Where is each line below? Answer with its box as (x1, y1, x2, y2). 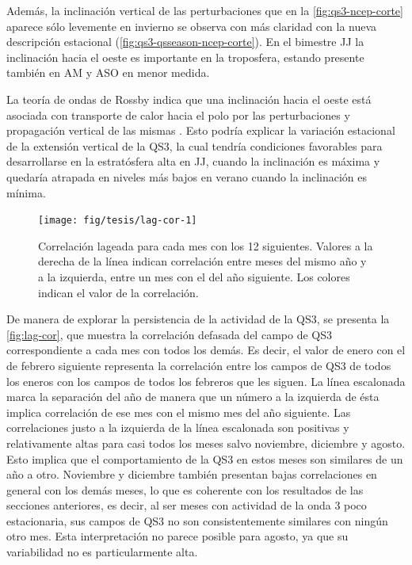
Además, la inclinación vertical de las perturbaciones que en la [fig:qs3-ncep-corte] (6, 2, 403, 18)
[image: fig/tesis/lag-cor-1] (38, 215, 197, 227)
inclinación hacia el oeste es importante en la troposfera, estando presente (6, 48, 364, 65)
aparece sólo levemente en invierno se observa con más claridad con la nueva (6, 17, 377, 34)
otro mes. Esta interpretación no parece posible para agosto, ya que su (6, 528, 349, 544)
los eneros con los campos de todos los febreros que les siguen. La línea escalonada (6, 372, 406, 389)
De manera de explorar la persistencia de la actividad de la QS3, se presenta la (6, 311, 390, 327)
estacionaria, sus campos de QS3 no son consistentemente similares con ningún (6, 512, 388, 529)
